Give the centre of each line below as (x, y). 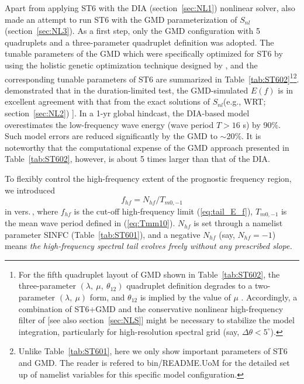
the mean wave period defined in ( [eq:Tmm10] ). (90, 223)
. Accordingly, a (269, 297)
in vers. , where (32, 211)
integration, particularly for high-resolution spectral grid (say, (129, 331)
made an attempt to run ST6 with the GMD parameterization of (121, 19)
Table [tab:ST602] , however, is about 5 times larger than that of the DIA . (137, 159)
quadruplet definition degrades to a (189, 286)
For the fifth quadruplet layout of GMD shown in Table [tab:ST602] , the (149, 274)
